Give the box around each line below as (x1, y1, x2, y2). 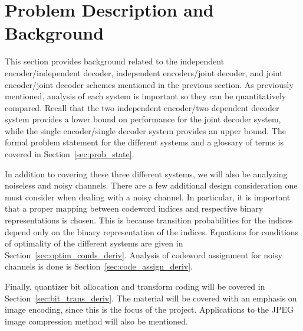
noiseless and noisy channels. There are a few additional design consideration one (5, 179, 298, 192)
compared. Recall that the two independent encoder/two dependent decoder (5, 101, 279, 113)
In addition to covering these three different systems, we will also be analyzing (5, 167, 288, 180)
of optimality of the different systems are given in (5, 237, 183, 249)
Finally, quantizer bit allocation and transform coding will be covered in (5, 280, 265, 292)
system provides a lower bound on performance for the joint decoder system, (5, 113, 281, 125)
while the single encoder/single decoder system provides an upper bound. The (5, 124, 286, 137)
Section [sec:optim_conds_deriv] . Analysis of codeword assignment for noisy (5, 248, 282, 261)
